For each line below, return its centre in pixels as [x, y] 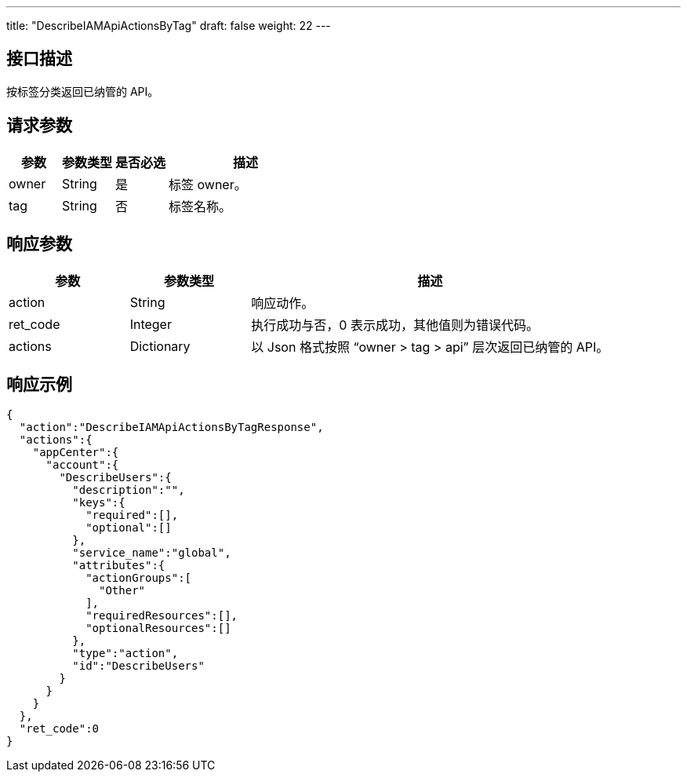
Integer [151, 324]
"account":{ [82, 465]
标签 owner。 [208, 184]
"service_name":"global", [152, 553]
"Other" [122, 591]
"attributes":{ [119, 566]
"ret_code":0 [59, 729]
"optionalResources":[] [158, 628]
